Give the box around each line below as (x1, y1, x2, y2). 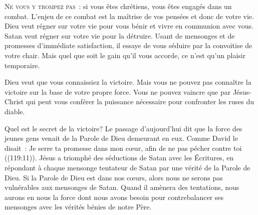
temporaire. (5, 60, 40, 70)
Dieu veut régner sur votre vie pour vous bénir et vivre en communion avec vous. (5, 21, 253, 31)
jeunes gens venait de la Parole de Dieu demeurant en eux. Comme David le (5, 133, 238, 143)
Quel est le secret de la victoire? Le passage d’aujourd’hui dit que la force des (5, 123, 242, 133)
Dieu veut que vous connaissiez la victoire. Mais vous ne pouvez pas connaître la (5, 77, 251, 87)
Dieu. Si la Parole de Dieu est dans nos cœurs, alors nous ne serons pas (5, 172, 223, 182)
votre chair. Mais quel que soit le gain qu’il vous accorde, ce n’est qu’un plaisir (5, 50, 246, 60)
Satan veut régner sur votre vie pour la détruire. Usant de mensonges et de (5, 30, 235, 41)
